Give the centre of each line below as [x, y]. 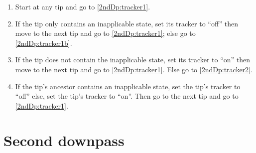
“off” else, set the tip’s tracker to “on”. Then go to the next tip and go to [127, 96]
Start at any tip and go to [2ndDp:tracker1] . [83, 6]
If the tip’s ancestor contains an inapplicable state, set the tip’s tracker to [128, 86]
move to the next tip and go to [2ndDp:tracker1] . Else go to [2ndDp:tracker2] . [134, 69]
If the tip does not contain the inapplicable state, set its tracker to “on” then [133, 60]
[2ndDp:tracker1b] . [44, 43]
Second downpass [64, 140]
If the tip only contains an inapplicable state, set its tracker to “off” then [127, 23]
